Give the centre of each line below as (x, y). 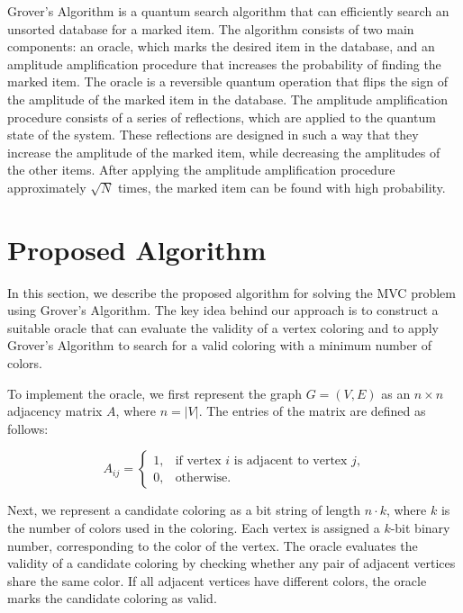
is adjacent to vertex (291, 460)
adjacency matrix (55, 411)
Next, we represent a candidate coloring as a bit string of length (184, 510)
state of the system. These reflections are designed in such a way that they (213, 135)
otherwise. (203, 478)
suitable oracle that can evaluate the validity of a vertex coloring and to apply (223, 327)
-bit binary (420, 527)
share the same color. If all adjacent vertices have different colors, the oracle (217, 580)
